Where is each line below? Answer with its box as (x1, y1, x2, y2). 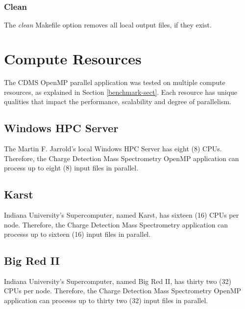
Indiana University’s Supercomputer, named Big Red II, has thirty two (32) (4, 276, 231, 286)
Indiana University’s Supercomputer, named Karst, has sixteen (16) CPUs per (4, 209, 239, 220)
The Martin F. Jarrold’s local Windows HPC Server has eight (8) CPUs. (4, 143, 222, 153)
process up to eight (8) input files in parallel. (4, 163, 139, 173)
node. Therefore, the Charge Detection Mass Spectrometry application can (4, 219, 228, 229)
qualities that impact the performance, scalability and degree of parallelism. (4, 96, 231, 107)
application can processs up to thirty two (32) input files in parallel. (4, 295, 208, 306)
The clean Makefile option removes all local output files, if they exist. (4, 20, 212, 30)
